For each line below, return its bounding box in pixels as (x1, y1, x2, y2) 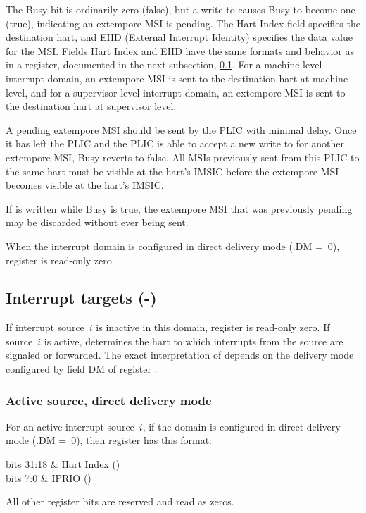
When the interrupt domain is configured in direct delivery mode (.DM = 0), (6, 238, 340, 253)
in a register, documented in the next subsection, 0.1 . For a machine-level (6, 57, 322, 72)
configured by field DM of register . (6, 361, 158, 376)
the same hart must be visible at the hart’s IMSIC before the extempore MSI (6, 163, 339, 178)
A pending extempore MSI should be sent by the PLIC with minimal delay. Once (6, 122, 357, 137)
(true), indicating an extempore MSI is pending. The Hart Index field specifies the (6, 16, 360, 30)
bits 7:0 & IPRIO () (6, 470, 91, 485)
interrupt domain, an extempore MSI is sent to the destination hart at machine (6, 70, 348, 85)
